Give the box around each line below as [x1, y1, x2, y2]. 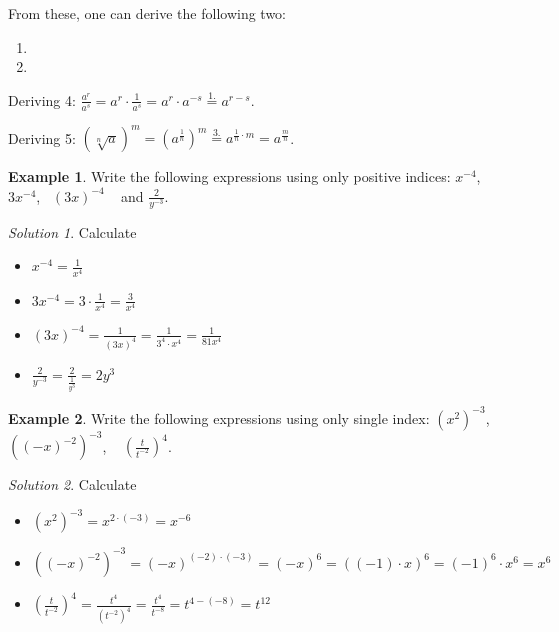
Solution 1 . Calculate [8, 221, 137, 242]
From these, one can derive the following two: [8, 3, 286, 23]
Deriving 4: [8, 89, 76, 110]
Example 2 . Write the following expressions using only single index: [8, 407, 430, 428]
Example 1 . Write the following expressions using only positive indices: [8, 166, 451, 187]
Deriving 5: [8, 127, 76, 148]
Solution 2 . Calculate [8, 474, 137, 495]
